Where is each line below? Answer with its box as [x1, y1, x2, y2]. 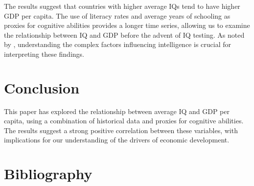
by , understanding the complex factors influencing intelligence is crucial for [4, 39, 231, 49]
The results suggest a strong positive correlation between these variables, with [4, 125, 238, 135]
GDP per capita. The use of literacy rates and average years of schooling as [4, 10, 231, 21]
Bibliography [4, 163, 92, 184]
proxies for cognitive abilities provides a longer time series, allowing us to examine [4, 20, 250, 30]
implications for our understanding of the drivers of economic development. [4, 135, 230, 145]
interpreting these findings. [4, 48, 84, 59]
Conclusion [4, 77, 80, 97]
